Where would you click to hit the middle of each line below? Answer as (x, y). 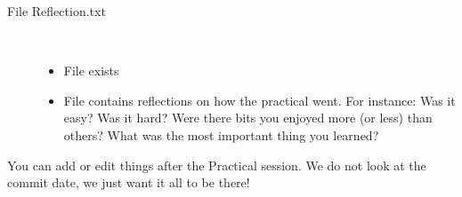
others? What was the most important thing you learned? (221, 134)
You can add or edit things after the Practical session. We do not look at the (217, 165)
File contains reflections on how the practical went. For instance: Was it (259, 100)
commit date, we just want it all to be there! (129, 182)
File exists (91, 71)
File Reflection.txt (57, 11)
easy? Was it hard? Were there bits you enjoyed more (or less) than (248, 118)
